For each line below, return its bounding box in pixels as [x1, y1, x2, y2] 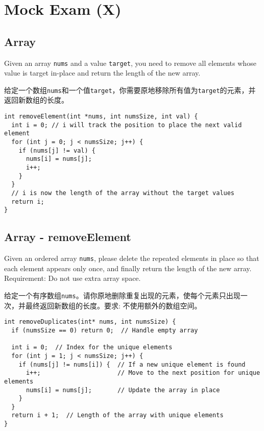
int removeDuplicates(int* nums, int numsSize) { [4, 318, 176, 326]
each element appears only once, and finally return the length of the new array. [4, 262, 252, 273]
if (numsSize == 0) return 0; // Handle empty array [11, 326, 198, 334]
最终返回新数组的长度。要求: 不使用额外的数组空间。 [25, 300, 202, 310]
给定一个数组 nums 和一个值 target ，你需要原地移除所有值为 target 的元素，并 [4, 84, 256, 95]
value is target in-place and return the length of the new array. [4, 67, 201, 78]
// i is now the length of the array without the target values [11, 189, 235, 197]
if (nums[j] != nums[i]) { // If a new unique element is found [18, 361, 246, 368]
